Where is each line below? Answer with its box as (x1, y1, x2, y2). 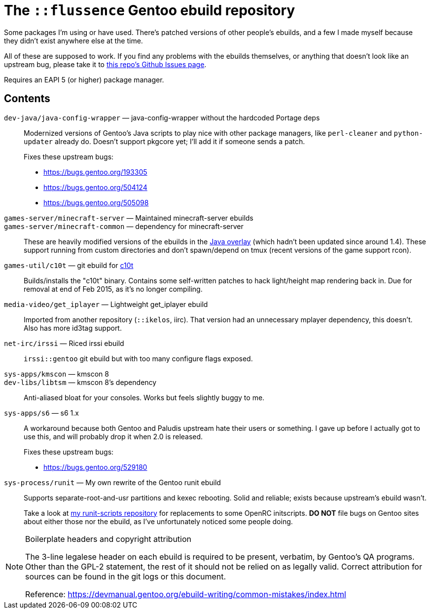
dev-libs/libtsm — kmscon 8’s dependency (4, 378, 157, 386)
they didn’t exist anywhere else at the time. (4, 36, 143, 45)
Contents (4, 92, 50, 105)
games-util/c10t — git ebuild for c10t (4, 261, 134, 269)
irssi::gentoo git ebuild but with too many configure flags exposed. (24, 354, 253, 363)
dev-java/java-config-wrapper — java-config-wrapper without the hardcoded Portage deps (4, 113, 320, 122)
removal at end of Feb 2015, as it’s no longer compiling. (24, 284, 203, 293)
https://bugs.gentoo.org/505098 (43, 198, 149, 207)
